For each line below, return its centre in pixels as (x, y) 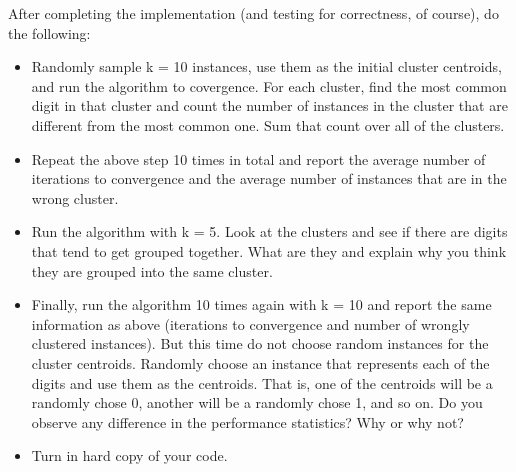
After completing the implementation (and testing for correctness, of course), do (253, 13)
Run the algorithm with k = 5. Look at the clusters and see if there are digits (269, 231)
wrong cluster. (75, 197)
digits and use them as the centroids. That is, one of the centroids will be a (262, 382)
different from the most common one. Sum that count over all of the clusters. (268, 124)
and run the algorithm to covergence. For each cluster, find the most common (269, 85)
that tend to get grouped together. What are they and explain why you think (269, 250)
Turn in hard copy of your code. (129, 455)
